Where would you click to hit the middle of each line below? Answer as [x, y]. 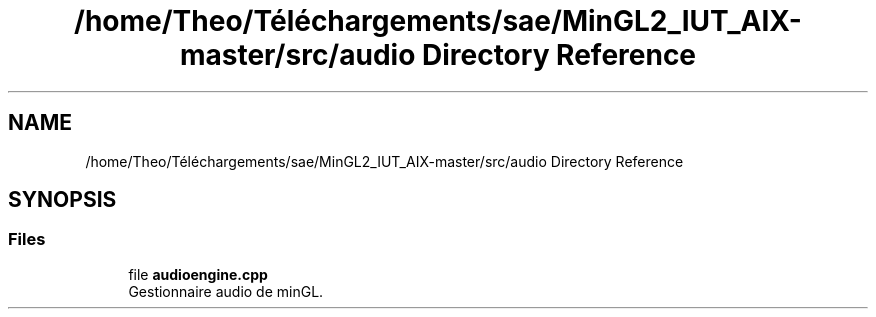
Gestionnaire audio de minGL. [226, 291]
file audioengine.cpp [198, 274]
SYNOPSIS [62, 200]
